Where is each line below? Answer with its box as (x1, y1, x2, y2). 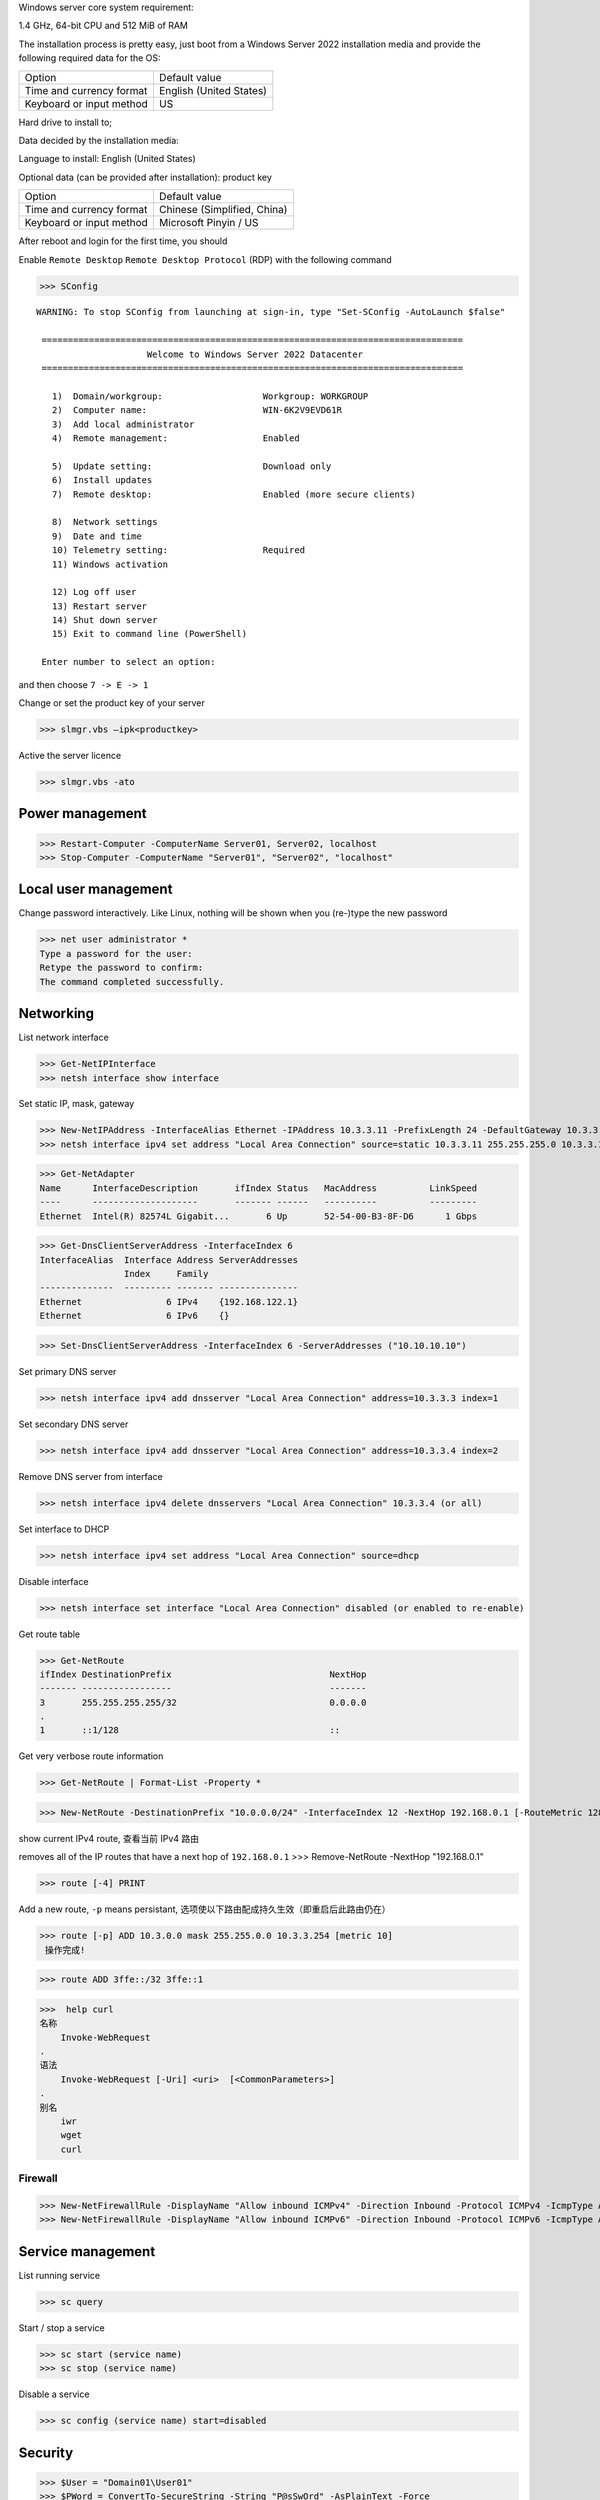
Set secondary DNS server (18, 1418, 129, 1430)
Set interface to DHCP (18, 1523, 110, 1535)
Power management (18, 805, 147, 822)
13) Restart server (51, 600, 148, 612)
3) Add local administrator (51, 418, 195, 430)
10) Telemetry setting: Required (51, 545, 305, 556)
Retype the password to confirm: (39, 962, 204, 974)
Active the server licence (18, 750, 122, 761)
